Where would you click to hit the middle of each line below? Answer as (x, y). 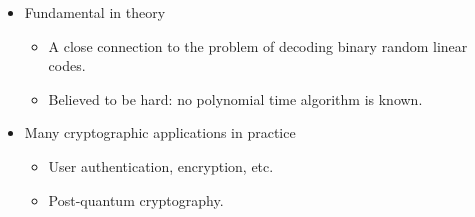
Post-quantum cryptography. (136, 199)
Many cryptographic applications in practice (160, 132)
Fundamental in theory (95, 12)
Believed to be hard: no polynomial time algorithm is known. (235, 98)
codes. (67, 65)
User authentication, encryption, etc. (161, 165)
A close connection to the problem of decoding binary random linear (258, 45)
